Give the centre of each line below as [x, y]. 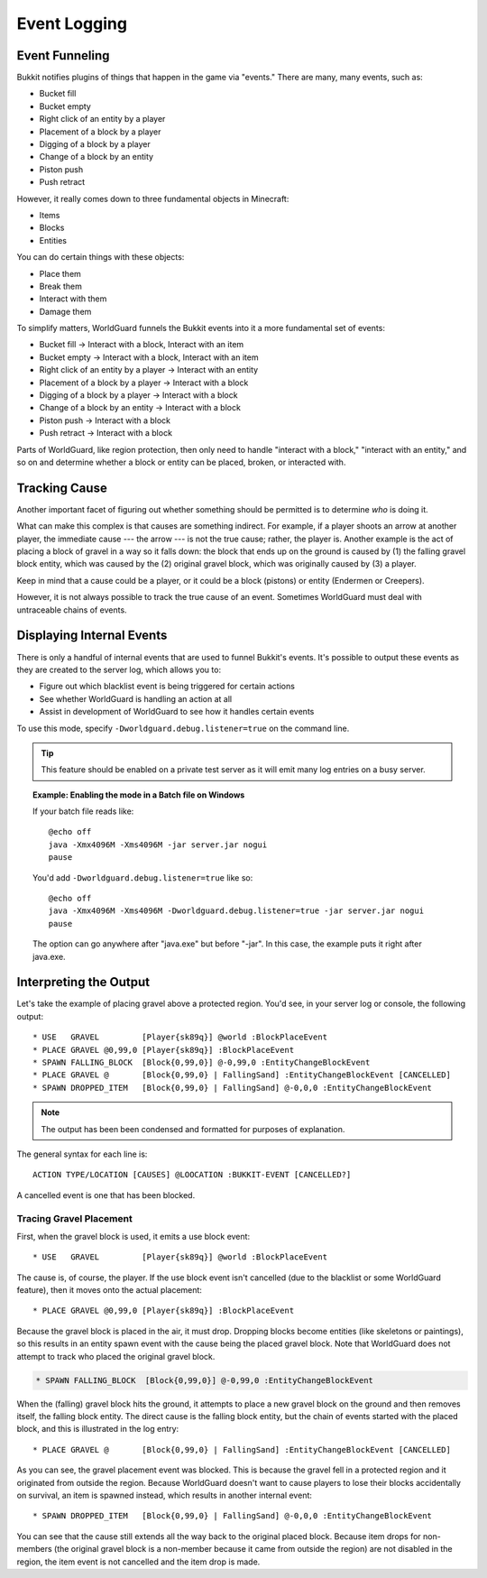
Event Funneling [63, 55]
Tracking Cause [62, 488]
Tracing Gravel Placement [74, 1218]
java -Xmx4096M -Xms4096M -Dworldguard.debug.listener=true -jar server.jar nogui [236, 911]
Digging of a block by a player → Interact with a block [138, 395]
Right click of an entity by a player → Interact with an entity [149, 370]
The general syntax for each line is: [82, 1154]
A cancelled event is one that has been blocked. [106, 1195]
